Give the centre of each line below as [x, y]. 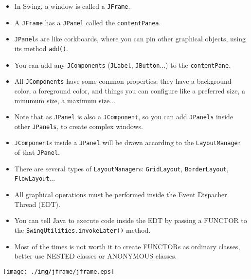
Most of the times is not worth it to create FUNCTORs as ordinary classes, [127, 246]
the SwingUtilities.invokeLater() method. [82, 230]
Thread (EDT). [37, 204]
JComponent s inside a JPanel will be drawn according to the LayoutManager [128, 142]
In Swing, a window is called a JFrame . [72, 6]
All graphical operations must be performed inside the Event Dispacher [121, 195]
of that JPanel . [37, 152]
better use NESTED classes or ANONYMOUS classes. [96, 256]
